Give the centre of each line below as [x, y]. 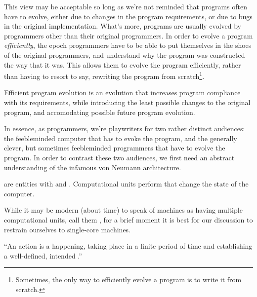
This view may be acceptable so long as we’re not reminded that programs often [126, 6]
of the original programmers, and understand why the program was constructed [125, 55]
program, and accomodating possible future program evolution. [100, 112]
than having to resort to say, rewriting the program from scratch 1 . [104, 75]
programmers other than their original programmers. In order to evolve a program [128, 35]
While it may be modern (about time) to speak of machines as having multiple [123, 210]
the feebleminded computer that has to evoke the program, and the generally [121, 138]
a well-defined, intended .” [43, 255]
